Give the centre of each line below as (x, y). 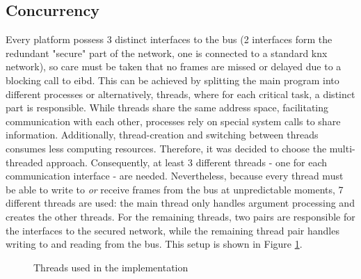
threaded (24, 162)
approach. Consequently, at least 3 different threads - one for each (187, 162)
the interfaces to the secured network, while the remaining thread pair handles (173, 230)
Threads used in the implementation (111, 267)
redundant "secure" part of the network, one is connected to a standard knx (167, 53)
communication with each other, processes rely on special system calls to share (173, 121)
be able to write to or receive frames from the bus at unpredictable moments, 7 (175, 189)
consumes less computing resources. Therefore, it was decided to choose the (166, 148)
